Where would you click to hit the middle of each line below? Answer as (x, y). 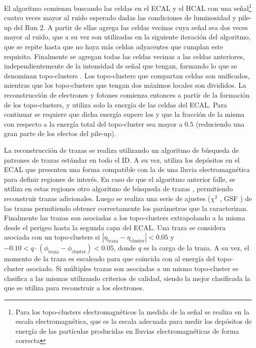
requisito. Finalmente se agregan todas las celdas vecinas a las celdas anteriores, (125, 56)
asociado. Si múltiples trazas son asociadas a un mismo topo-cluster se (132, 268)
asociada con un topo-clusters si (52, 237)
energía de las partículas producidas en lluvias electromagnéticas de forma (127, 331)
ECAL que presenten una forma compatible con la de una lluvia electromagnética (127, 169)
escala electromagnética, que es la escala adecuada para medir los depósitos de (134, 321)
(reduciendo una (220, 123)
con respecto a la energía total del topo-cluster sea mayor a (93, 123)
